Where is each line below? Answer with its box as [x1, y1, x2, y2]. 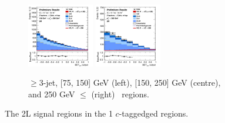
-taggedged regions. [119, 107, 189, 120]
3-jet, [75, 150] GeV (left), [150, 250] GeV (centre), [39, 76, 221, 89]
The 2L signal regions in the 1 [5, 107, 113, 120]
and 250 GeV [28, 87, 75, 100]
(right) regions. [91, 87, 149, 100]
